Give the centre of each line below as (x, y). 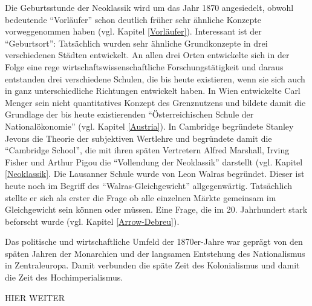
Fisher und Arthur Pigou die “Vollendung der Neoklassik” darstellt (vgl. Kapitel (154, 161)
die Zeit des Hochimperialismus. (64, 277)
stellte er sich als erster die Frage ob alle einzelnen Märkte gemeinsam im (141, 197)
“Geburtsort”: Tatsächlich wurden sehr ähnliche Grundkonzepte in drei (136, 43)
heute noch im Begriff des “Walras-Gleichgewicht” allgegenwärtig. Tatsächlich (149, 185)
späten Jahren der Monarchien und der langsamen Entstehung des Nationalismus (155, 253)
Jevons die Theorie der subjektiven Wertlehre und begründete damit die (138, 138)
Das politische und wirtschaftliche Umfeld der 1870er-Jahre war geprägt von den (154, 241)
